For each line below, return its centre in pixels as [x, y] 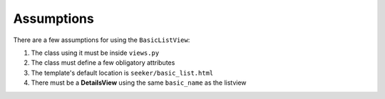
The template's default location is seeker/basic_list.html [122, 73]
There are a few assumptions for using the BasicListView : [102, 40]
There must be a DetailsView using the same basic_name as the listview [139, 83]
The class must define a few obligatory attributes [103, 63]
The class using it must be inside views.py [95, 53]
